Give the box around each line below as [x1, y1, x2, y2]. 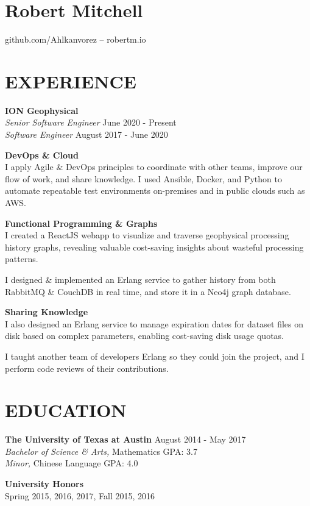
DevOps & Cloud [5, 148, 79, 161]
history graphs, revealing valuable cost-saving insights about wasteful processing [5, 240, 304, 253]
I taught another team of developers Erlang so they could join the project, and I [5, 349, 305, 362]
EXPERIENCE [5, 68, 136, 93]
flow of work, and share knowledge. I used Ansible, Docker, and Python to [5, 172, 282, 185]
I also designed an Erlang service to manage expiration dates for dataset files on [5, 317, 304, 330]
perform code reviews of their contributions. [5, 362, 169, 374]
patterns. [5, 252, 38, 265]
